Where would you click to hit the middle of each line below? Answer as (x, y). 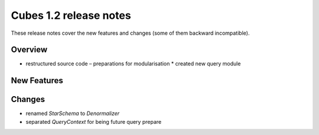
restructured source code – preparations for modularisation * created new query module (133, 64)
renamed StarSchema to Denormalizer (73, 113)
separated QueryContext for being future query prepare (94, 121)
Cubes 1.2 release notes (71, 15)
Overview (29, 50)
